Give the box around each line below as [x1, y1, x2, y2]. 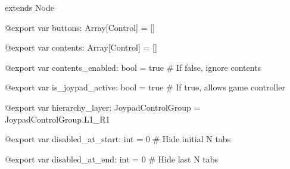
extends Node [5, 1, 54, 13]
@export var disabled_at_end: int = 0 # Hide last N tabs [5, 152, 219, 165]
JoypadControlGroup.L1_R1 [5, 112, 110, 125]
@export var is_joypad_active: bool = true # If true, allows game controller [5, 81, 285, 93]
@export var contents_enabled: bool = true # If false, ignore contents [5, 61, 261, 73]
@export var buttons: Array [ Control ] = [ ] [5, 21, 155, 33]
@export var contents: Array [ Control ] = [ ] [5, 41, 157, 54]
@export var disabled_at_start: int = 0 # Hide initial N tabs [5, 133, 231, 145]
